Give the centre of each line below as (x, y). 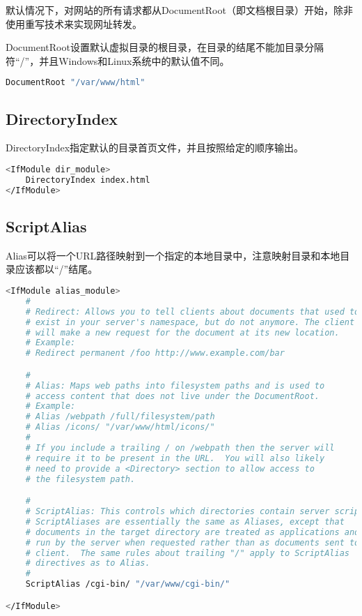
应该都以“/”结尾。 (56, 269)
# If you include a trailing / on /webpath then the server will (180, 448)
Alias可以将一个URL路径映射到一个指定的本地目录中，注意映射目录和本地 (173, 255)
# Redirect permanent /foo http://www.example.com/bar (155, 353)
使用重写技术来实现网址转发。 (74, 23)
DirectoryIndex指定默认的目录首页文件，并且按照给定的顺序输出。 (155, 148)
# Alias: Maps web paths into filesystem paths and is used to (175, 385)
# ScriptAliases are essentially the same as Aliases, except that (185, 521)
